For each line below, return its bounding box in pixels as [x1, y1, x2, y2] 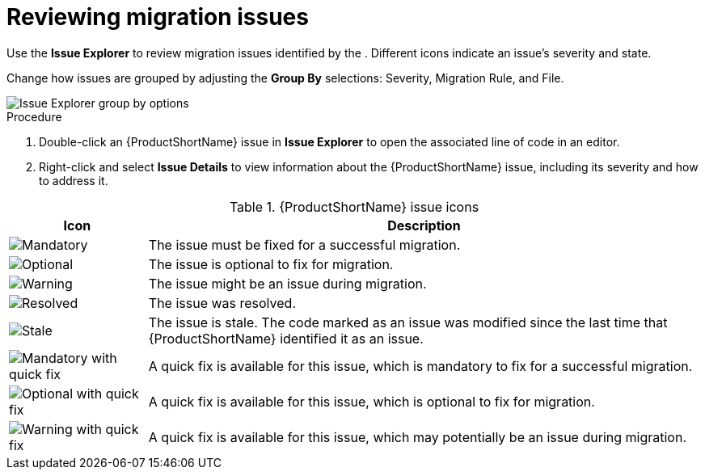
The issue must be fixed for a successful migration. [148, 236, 461, 253]
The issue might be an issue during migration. [148, 275, 427, 292]
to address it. [39, 173, 108, 187]
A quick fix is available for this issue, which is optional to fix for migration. [148, 393, 595, 410]
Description [387, 217, 461, 234]
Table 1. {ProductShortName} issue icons [229, 198, 479, 215]
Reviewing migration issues [6, 3, 309, 31]
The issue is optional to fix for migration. [148, 255, 394, 272]
